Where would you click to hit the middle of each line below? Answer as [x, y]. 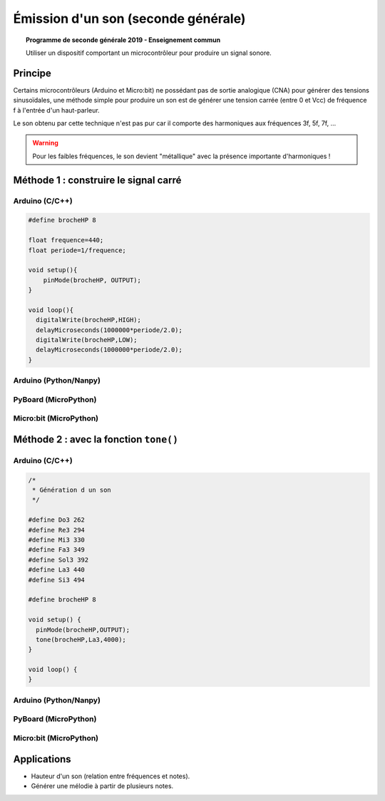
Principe [32, 73]
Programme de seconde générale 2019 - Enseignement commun [123, 40]
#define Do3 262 [57, 520]
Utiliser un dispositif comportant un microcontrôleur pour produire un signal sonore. [149, 53]
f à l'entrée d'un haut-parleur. [56, 110]
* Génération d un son [72, 490]
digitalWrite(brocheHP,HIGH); [89, 320]
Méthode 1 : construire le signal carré [97, 180]
